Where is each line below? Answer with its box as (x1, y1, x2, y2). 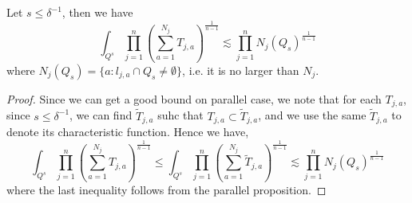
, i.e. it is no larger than (182, 61, 299, 78)
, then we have (61, 4, 133, 20)
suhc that (157, 107, 204, 123)
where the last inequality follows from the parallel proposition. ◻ (6, 181, 327, 197)
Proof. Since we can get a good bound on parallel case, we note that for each (6, 90, 382, 107)
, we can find (69, 107, 133, 123)
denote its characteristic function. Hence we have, (6, 123, 249, 140)
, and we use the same (258, 107, 366, 123)
